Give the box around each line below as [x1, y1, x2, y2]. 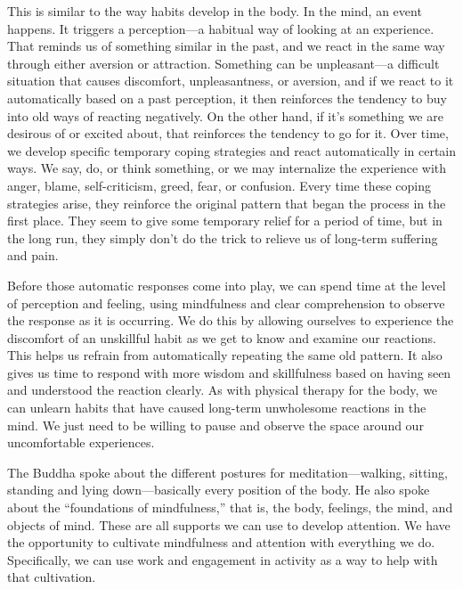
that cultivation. [7, 568, 96, 586]
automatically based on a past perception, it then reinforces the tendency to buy [7, 88, 447, 107]
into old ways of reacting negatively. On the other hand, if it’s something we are [7, 106, 443, 125]
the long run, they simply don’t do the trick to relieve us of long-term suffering [7, 228, 438, 247]
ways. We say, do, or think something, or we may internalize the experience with [7, 159, 447, 177]
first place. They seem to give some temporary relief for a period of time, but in [7, 211, 443, 230]
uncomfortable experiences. [7, 433, 155, 452]
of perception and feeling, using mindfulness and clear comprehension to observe [7, 293, 445, 312]
